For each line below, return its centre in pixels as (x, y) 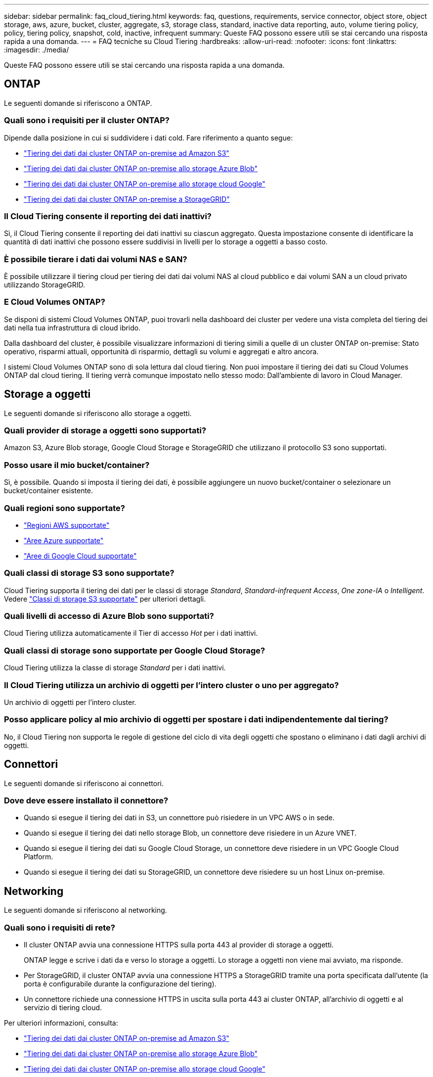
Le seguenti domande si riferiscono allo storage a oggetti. (98, 413)
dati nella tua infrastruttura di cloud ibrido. (72, 328)
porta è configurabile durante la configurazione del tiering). (120, 983)
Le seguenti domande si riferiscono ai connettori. (84, 783)
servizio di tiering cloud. (63, 1007)
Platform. (39, 857)
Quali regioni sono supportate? (65, 508)
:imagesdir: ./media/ (37, 50)
